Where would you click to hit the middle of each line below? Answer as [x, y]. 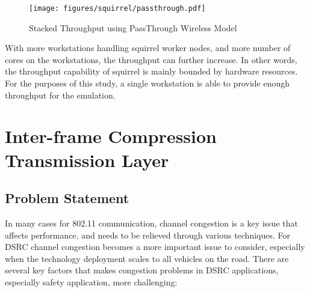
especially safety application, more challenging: [91, 281]
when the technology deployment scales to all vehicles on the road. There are [147, 258]
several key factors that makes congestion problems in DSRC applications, [142, 270]
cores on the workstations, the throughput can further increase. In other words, [151, 59]
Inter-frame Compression [111, 136]
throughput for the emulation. [60, 95]
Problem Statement [67, 198]
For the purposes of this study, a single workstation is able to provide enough [147, 83]
